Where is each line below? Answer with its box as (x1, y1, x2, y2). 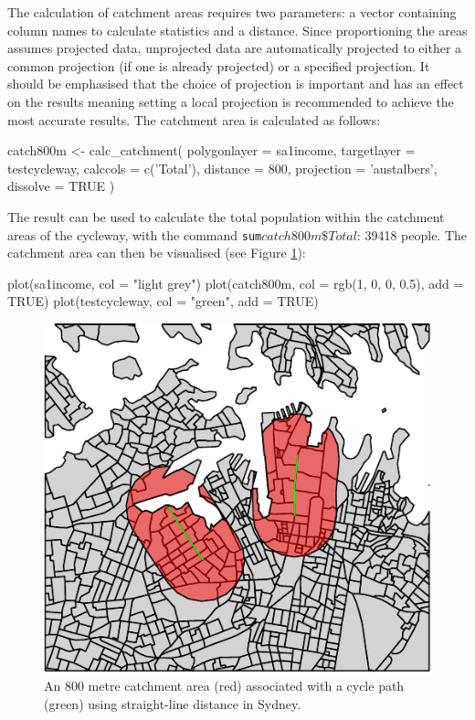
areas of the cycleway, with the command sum (7, 225, 262, 244)
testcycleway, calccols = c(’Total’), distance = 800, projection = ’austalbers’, (7, 158, 438, 177)
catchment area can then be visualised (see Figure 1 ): (7, 243, 306, 262)
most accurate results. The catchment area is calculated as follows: (7, 110, 381, 129)
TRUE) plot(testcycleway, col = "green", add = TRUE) (7, 291, 319, 311)
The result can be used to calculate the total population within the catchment (7, 206, 445, 226)
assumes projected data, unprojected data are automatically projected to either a (7, 38, 462, 58)
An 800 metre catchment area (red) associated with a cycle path (44, 676, 405, 695)
